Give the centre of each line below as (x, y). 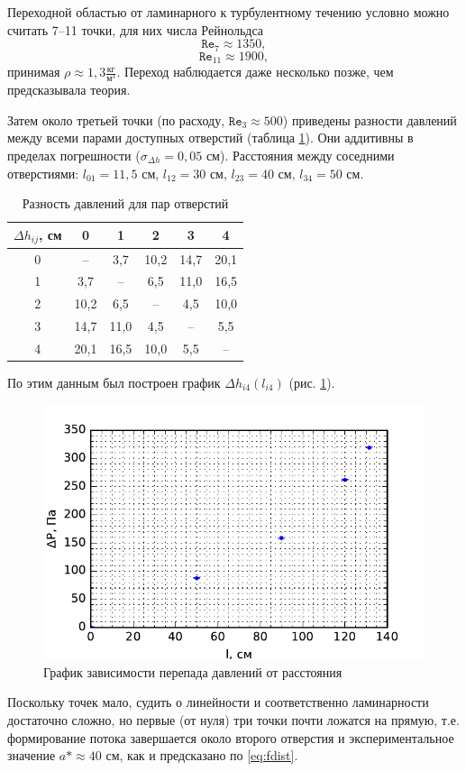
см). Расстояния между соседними (300, 156)
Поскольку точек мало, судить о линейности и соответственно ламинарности (218, 702)
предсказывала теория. (69, 90)
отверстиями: (43, 173)
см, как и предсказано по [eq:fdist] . (202, 755)
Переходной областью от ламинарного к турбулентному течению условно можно (228, 12)
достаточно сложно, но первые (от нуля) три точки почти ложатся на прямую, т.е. (233, 720)
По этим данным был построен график (114, 382)
